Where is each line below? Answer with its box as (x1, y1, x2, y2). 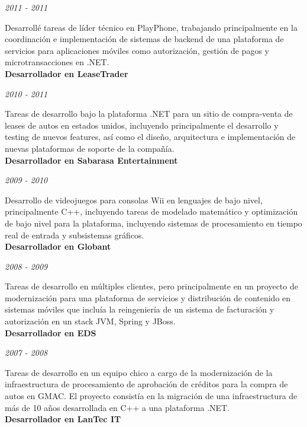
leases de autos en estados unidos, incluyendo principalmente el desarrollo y (5, 119, 279, 131)
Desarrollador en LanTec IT (5, 413, 121, 425)
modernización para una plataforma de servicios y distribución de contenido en (5, 291, 291, 304)
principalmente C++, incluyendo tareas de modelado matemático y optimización (5, 205, 298, 218)
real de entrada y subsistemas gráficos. (5, 228, 144, 241)
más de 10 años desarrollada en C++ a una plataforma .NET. (5, 401, 230, 413)
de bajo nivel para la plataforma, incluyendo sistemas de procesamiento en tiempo (5, 216, 302, 229)
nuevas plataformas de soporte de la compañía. (5, 142, 174, 154)
